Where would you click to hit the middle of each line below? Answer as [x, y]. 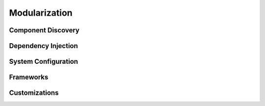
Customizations [34, 93]
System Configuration [44, 62]
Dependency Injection [43, 46]
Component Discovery [44, 30]
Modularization [41, 13]
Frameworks [29, 77]
